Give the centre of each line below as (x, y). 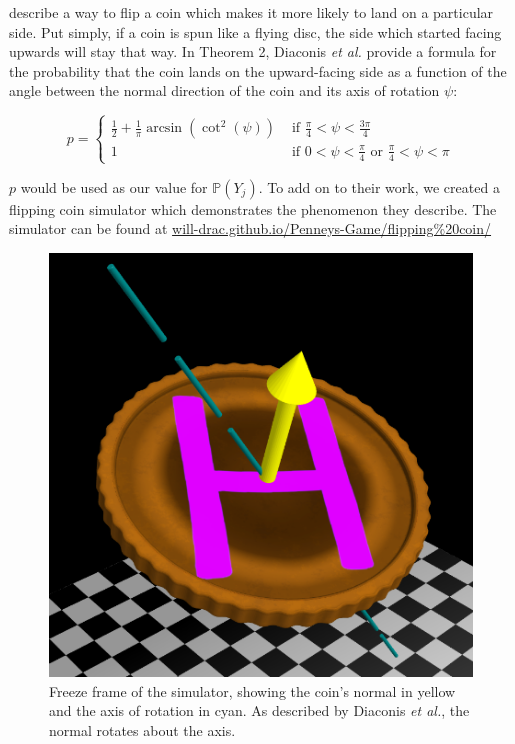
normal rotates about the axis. (142, 729)
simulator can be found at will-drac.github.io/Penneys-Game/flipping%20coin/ (250, 228)
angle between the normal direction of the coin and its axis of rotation (224, 90)
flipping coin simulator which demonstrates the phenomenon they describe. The (253, 208)
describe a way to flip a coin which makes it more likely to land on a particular (251, 12)
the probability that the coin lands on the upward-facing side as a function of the (258, 70)
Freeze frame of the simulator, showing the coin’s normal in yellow (252, 690)
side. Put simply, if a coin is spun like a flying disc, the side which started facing (255, 31)
